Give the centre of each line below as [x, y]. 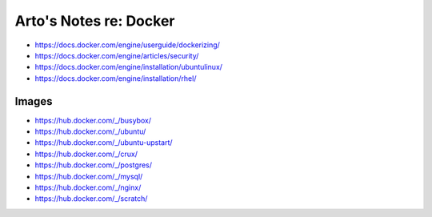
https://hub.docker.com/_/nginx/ [88, 187]
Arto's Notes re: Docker [95, 21]
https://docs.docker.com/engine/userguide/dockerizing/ [127, 45]
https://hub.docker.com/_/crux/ [86, 154]
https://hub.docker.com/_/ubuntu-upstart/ [104, 143]
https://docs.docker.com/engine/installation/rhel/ [116, 78]
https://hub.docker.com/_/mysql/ [89, 176]
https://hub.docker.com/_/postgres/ [93, 165]
